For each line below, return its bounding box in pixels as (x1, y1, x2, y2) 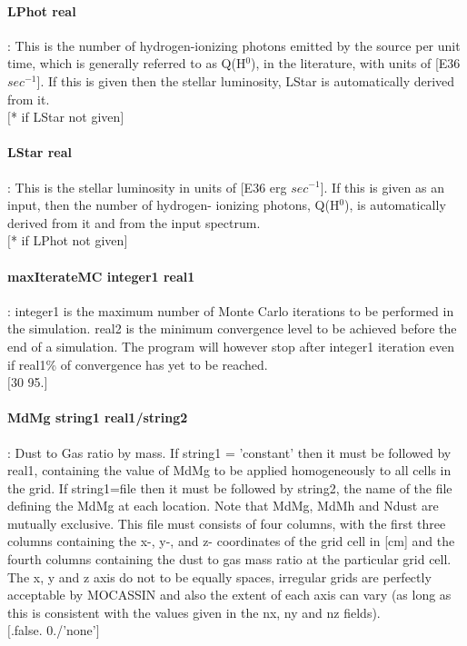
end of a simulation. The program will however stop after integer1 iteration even (7, 336, 454, 355)
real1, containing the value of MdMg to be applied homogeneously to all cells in (7, 461, 452, 480)
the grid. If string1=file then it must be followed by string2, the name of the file (7, 478, 452, 497)
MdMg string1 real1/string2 (7, 408, 188, 427)
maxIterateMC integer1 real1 (7, 266, 195, 285)
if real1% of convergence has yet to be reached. (7, 354, 268, 373)
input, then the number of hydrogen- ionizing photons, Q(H (7, 195, 340, 214)
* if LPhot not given (10, 231, 124, 250)
